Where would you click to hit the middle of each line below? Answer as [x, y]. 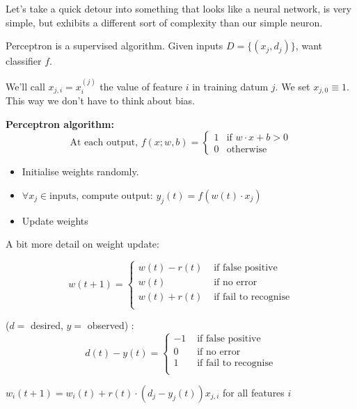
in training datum [230, 86]
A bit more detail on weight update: [82, 244]
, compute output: [114, 194]
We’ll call [25, 86]
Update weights [55, 220]
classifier [24, 61]
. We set [293, 86]
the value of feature [141, 86]
